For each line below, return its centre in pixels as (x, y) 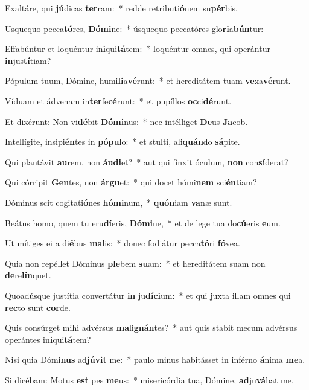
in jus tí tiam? (28, 60)
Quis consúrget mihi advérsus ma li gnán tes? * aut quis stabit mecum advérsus (151, 328)
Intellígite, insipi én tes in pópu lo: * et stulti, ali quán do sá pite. (123, 142)
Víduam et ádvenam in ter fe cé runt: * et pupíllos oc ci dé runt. (118, 101)
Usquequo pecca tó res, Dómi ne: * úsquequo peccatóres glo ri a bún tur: (134, 28)
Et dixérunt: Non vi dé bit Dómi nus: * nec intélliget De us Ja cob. (126, 121)
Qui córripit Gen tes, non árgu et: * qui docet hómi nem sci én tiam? (131, 182)
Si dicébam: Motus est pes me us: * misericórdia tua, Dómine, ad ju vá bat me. (149, 379)
